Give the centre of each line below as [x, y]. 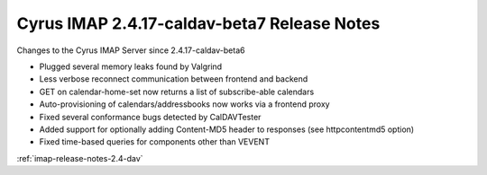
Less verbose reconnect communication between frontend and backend [174, 79]
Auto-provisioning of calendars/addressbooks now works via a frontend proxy [184, 104]
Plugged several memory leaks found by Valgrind [131, 66]
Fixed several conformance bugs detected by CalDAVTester [150, 117]
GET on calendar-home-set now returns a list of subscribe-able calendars [177, 92]
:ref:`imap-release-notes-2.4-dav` [80, 158]
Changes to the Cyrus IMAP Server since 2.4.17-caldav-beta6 [131, 50]
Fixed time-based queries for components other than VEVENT [155, 142]
